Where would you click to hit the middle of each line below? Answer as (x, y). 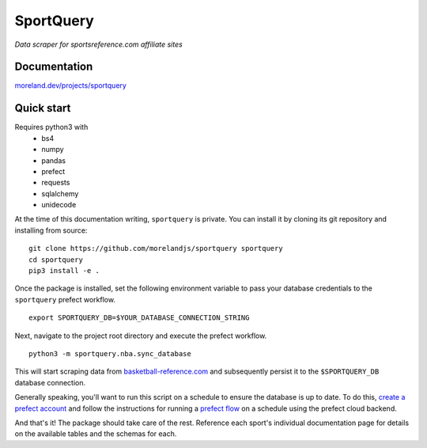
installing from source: (51, 230)
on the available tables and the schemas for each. (96, 434)
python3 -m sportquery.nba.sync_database (110, 353)
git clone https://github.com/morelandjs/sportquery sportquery (156, 249)
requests (56, 183)
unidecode (59, 205)
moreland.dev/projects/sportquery (70, 85)
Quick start (43, 108)
